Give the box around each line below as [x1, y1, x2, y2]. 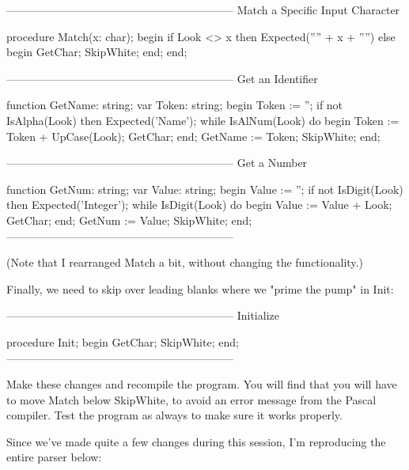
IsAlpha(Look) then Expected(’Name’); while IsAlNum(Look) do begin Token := [6, 112, 400, 128]
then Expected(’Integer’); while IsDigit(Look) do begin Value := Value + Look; [6, 196, 392, 213]
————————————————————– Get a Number [6, 154, 308, 171]
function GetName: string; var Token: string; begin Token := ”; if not [6, 97, 343, 113]
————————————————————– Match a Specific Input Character [6, 2, 400, 17]
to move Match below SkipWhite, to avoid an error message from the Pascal [6, 391, 377, 407]
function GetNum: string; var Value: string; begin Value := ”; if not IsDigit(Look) [6, 180, 403, 197]
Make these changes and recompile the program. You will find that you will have [6, 376, 397, 392]
